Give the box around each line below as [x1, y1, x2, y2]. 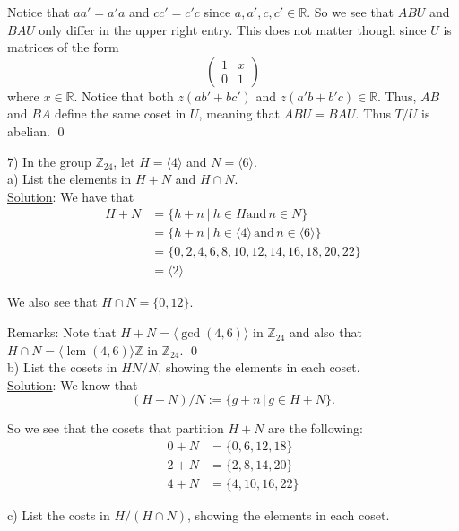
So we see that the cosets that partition [7, 419, 224, 438]
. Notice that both [74, 86, 174, 105]
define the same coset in [55, 104, 186, 123]
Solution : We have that [7, 187, 134, 205]
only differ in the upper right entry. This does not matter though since [39, 20, 427, 39]
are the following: [268, 419, 363, 438]
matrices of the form [7, 38, 119, 57]
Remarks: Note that [7, 323, 117, 342]
